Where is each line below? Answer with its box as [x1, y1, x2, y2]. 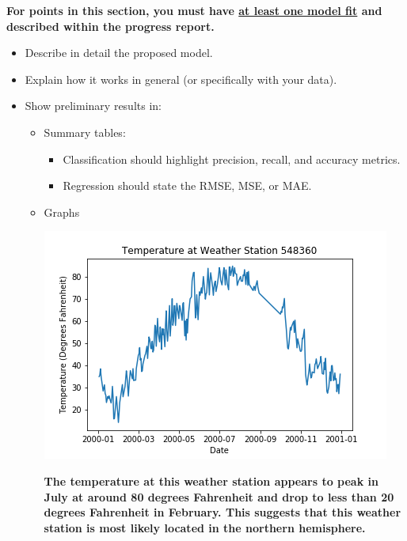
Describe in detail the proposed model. [25, 44, 213, 61]
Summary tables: [44, 123, 126, 140]
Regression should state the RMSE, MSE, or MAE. [63, 177, 312, 194]
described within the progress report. [6, 17, 215, 34]
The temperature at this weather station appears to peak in [44, 472, 378, 489]
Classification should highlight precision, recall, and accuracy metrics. [63, 150, 401, 167]
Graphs [44, 203, 80, 220]
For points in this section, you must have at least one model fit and [6, 2, 382, 18]
